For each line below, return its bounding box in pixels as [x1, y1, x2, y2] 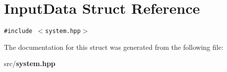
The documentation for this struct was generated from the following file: [4, 41, 224, 52]
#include [4, 28, 33, 35]
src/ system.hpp [4, 58, 56, 69]
